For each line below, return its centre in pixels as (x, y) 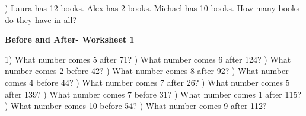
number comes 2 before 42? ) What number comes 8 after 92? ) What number (147, 71)
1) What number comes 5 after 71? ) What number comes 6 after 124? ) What (148, 59)
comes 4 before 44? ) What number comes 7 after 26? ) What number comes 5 (147, 82)
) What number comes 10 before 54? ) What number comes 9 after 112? (136, 106)
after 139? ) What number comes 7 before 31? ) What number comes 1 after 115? (153, 94)
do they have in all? (41, 19)
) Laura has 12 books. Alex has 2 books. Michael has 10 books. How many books (152, 8)
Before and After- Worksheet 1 (70, 39)
